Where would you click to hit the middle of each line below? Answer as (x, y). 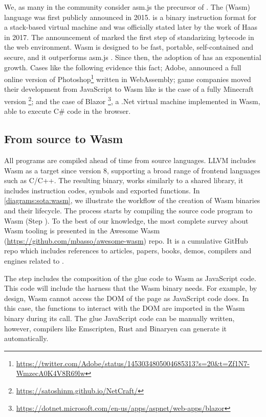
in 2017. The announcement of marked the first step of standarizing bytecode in (129, 37)
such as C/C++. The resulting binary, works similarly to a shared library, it (124, 180)
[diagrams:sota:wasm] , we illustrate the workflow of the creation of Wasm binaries (132, 200)
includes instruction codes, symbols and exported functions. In (102, 190)
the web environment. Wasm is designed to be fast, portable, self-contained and (129, 47)
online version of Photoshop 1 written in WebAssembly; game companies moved (128, 78)
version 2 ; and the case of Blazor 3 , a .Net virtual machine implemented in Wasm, (132, 100)
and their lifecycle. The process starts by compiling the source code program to (128, 211)
